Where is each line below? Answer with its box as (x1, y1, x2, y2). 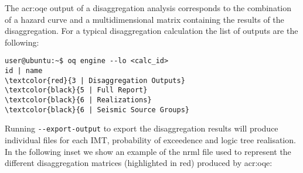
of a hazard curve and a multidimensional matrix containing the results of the (5, 13, 284, 25)
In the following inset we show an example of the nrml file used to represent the (5, 145, 291, 157)
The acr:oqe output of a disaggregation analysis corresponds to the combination (5, 2, 292, 13)
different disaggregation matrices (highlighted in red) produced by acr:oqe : (5, 157, 273, 169)
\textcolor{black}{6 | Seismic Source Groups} (5, 105, 189, 114)
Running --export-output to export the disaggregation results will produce (5, 122, 278, 134)
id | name (5, 67, 43, 75)
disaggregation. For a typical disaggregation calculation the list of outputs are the (5, 25, 298, 37)
